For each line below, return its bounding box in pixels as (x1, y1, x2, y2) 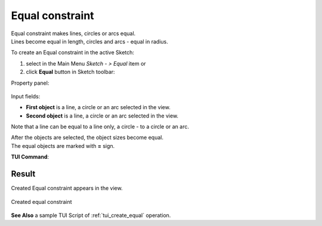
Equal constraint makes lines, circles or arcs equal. (11, 30, 136, 37)
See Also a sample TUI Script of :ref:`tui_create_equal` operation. (11, 212, 171, 219)
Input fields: (11, 92, 41, 100)
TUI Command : (11, 153, 49, 160)
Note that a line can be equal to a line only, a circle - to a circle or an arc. (11, 123, 190, 131)
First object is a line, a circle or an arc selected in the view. (26, 104, 171, 111)
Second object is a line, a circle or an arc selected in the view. (26, 112, 179, 119)
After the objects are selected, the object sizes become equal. (11, 134, 164, 141)
